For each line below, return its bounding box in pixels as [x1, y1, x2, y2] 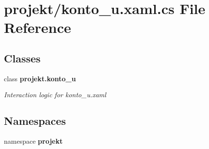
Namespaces [4, 113, 66, 128]
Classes [4, 50, 41, 65]
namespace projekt [4, 136, 63, 146]
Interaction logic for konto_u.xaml [4, 89, 106, 100]
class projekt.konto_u [4, 73, 76, 83]
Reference [4, 17, 71, 37]
